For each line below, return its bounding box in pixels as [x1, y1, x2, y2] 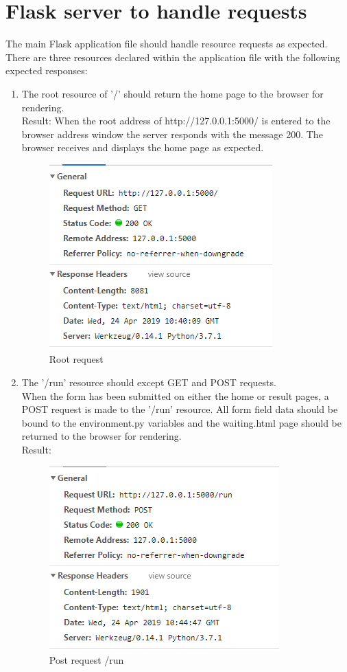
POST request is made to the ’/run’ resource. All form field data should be [21, 402, 338, 416]
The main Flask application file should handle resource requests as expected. [5, 36, 328, 51]
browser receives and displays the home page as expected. [21, 140, 264, 155]
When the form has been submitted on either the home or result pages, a [21, 388, 329, 403]
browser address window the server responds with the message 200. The [21, 126, 323, 141]
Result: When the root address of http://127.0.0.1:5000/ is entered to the [21, 113, 331, 128]
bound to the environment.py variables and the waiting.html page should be [21, 415, 342, 429]
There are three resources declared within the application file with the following [5, 49, 341, 64]
